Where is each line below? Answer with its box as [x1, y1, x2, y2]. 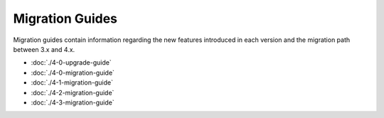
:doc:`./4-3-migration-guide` [31, 98, 114, 107]
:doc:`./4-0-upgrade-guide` [31, 58, 112, 67]
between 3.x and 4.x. [13, 45, 75, 53]
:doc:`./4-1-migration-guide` [31, 78, 114, 87]
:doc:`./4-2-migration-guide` [31, 88, 114, 97]
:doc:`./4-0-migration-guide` [31, 68, 115, 77]
